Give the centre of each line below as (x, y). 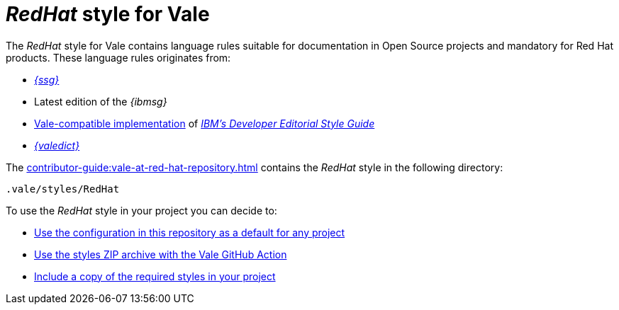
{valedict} (57, 145)
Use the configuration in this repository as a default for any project (190, 232)
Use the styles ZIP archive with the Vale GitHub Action (161, 254)
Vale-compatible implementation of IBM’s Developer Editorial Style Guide (205, 123)
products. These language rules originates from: (118, 57)
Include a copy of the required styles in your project (155, 276)
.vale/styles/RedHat (63, 189)
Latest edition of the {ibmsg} (101, 101)
